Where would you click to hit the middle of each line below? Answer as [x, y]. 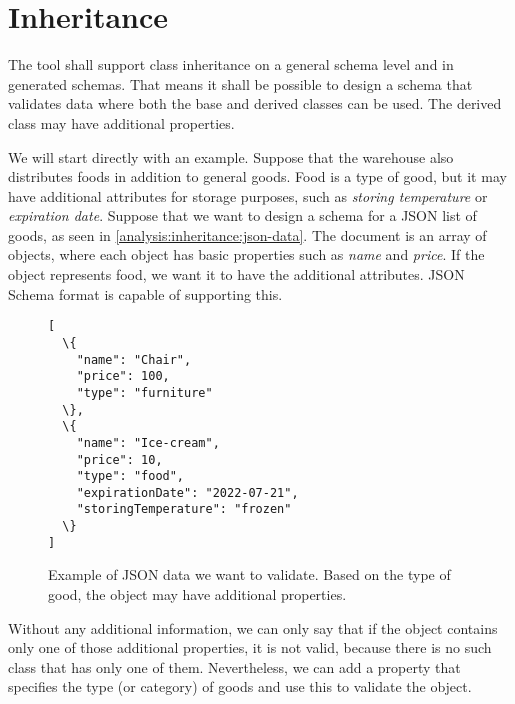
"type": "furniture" [144, 392]
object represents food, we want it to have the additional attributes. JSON [236, 274]
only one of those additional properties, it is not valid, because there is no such [250, 647]
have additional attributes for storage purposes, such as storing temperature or [248, 195]
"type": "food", [130, 476]
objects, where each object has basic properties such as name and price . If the [246, 254]
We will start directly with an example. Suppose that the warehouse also [231, 156]
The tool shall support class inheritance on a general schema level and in [231, 64]
